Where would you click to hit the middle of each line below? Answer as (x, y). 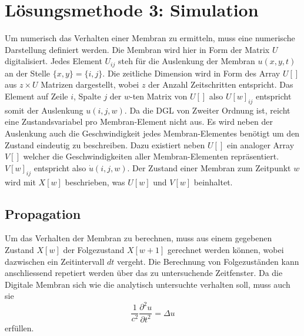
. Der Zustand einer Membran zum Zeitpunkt (209, 167)
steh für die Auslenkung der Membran (186, 61)
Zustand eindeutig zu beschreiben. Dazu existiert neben (105, 144)
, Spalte (87, 96)
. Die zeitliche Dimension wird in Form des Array (191, 73)
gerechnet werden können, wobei (226, 249)
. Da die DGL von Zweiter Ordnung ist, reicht (207, 110)
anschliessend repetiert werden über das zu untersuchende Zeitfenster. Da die (144, 273)
